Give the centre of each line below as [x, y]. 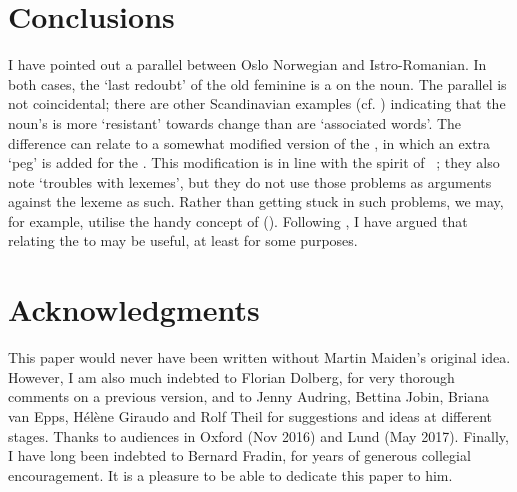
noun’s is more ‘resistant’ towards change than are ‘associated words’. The [235, 122]
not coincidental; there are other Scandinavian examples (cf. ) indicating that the [257, 103]
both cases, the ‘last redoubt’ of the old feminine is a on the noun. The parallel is [257, 83]
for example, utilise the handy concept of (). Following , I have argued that [238, 220]
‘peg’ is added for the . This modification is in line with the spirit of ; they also [254, 162]
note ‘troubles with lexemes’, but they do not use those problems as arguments [250, 181]
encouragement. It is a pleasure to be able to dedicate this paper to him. [230, 474]
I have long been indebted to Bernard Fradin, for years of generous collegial [239, 455]
